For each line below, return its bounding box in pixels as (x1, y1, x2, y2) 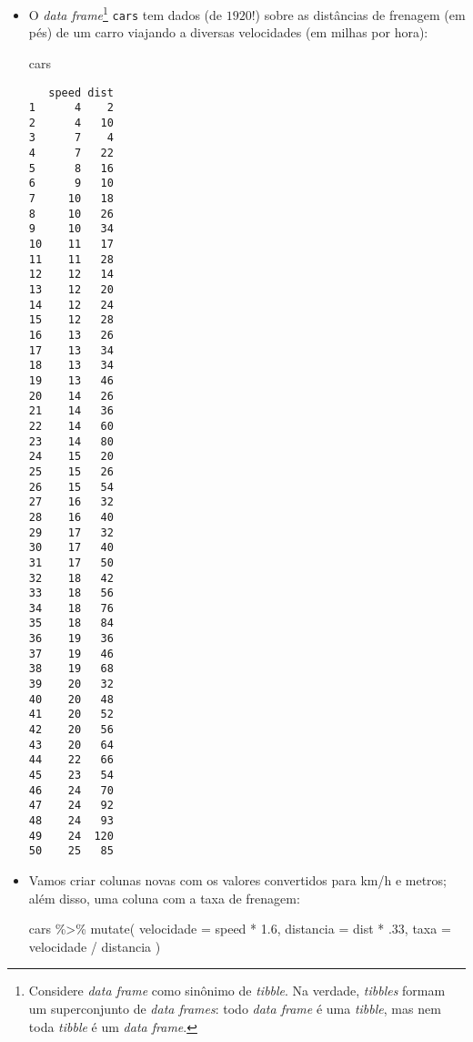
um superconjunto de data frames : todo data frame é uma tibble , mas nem (28, 998, 441, 1017)
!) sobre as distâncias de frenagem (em (251, 5, 466, 24)
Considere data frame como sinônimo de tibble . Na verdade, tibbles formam (28, 981, 446, 1000)
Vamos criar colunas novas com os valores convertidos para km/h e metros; (28, 870, 447, 889)
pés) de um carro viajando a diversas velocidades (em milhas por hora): (28, 23, 428, 42)
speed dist (48, 86, 114, 99)
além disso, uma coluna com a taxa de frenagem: (28, 888, 300, 907)
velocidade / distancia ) (28, 936, 161, 955)
